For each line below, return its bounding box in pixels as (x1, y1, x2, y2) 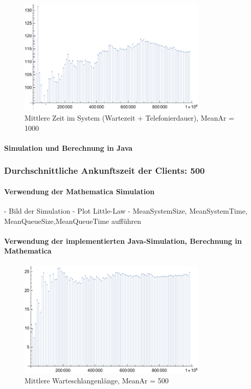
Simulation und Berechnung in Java (4, 142, 133, 153)
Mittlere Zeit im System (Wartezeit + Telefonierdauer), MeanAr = (25, 112, 235, 123)
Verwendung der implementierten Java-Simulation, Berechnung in (4, 235, 242, 246)
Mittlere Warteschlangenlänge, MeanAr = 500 (25, 375, 169, 386)
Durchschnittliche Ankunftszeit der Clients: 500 (4, 164, 205, 177)
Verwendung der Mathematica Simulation (4, 186, 155, 196)
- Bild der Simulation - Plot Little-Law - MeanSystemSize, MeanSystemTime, (4, 205, 247, 216)
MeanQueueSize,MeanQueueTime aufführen (4, 215, 142, 226)
